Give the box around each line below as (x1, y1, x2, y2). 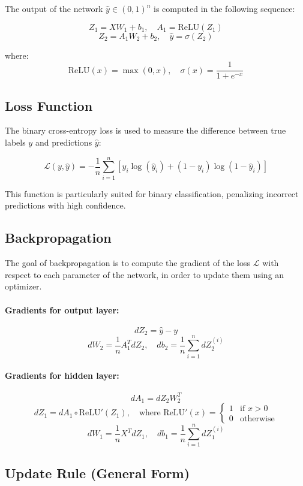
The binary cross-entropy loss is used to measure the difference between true (5, 124, 286, 137)
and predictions (35, 136, 92, 149)
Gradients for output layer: (5, 303, 119, 316)
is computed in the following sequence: (154, 2, 295, 14)
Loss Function (5, 96, 93, 114)
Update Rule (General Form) (5, 463, 190, 482)
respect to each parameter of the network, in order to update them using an (5, 268, 284, 280)
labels (5, 136, 26, 149)
